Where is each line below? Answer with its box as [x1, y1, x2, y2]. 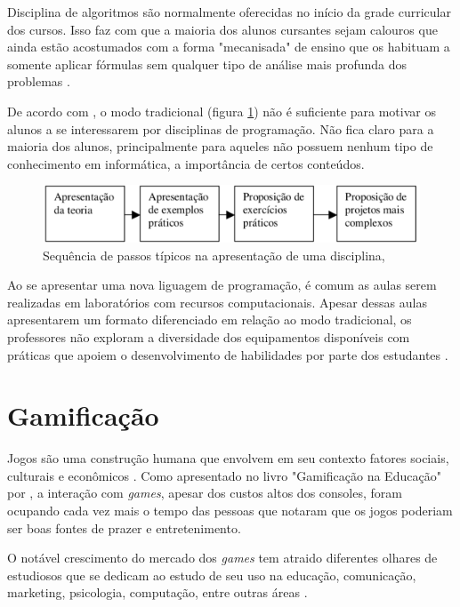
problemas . [7, 72, 70, 91]
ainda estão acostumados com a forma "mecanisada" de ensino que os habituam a [7, 37, 450, 56]
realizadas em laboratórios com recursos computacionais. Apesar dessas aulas [7, 292, 427, 311]
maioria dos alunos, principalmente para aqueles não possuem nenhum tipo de [7, 137, 433, 156]
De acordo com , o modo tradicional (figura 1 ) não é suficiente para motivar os [7, 101, 436, 120]
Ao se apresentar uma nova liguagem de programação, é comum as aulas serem [7, 276, 437, 294]
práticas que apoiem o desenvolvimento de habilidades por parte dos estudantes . [7, 345, 448, 363]
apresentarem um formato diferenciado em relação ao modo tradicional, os [7, 310, 412, 329]
